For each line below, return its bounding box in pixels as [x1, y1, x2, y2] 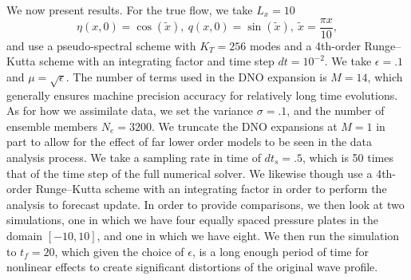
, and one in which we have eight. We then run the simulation [97, 227, 400, 243]
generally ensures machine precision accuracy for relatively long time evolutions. [6, 86, 398, 103]
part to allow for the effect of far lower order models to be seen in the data [6, 133, 373, 150]
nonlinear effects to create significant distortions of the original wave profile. [6, 258, 378, 275]
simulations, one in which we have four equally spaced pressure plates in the [6, 211, 379, 228]
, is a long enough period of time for [192, 243, 369, 259]
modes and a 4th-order [249, 37, 361, 53]
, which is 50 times [302, 148, 393, 165]
